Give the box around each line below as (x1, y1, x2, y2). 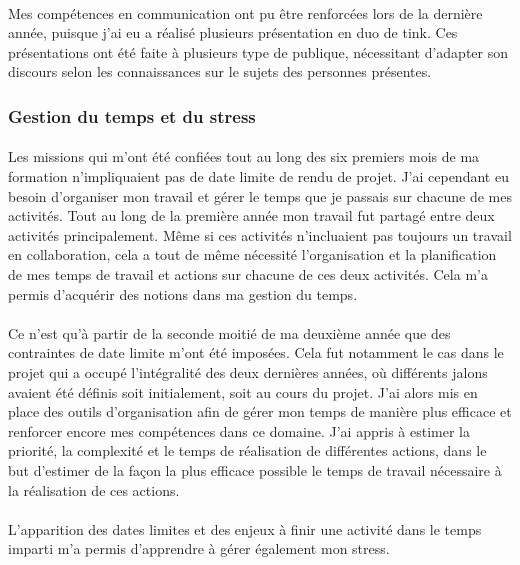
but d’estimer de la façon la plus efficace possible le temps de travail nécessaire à (8, 459, 502, 480)
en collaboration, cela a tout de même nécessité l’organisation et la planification (8, 244, 497, 265)
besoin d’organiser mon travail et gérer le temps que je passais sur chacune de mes (8, 185, 512, 206)
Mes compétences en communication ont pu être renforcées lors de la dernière (8, 2, 483, 23)
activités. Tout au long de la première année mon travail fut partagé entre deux (8, 205, 495, 226)
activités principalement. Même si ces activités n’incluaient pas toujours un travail (8, 224, 512, 245)
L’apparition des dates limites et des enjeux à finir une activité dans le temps (8, 518, 482, 539)
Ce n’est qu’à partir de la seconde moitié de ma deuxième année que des (8, 322, 451, 343)
